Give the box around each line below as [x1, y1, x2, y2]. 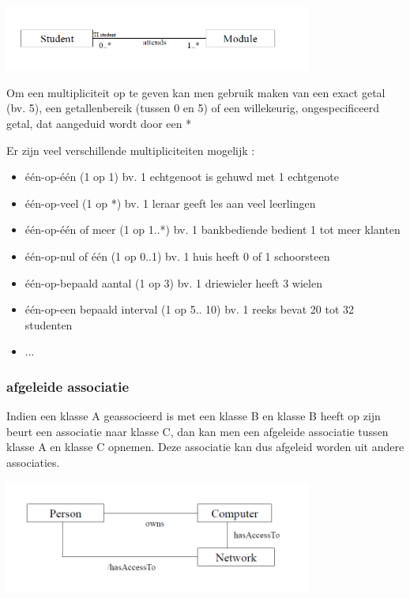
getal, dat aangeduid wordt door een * [6, 115, 192, 132]
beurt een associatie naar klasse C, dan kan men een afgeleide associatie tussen [6, 423, 389, 439]
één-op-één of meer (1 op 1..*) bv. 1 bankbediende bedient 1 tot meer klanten [24, 221, 401, 238]
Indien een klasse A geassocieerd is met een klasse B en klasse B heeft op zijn [6, 408, 381, 424]
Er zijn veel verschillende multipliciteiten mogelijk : [6, 141, 255, 158]
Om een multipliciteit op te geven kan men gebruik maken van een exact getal [6, 84, 386, 100]
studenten [24, 316, 73, 333]
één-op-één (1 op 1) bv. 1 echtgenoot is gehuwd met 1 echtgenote [24, 168, 339, 185]
